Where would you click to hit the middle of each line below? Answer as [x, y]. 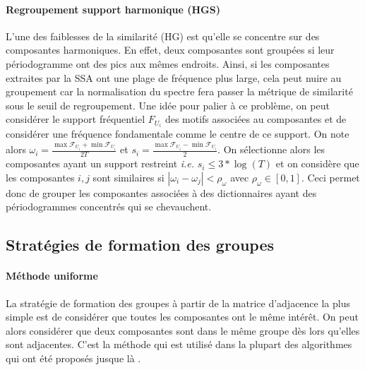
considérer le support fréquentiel [76, 119]
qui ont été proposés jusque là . [73, 358]
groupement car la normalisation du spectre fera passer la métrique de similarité [179, 91]
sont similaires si [128, 177]
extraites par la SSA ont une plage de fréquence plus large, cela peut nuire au [174, 77]
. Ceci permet [330, 177]
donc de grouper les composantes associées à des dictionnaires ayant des [161, 192]
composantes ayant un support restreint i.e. [100, 163]
